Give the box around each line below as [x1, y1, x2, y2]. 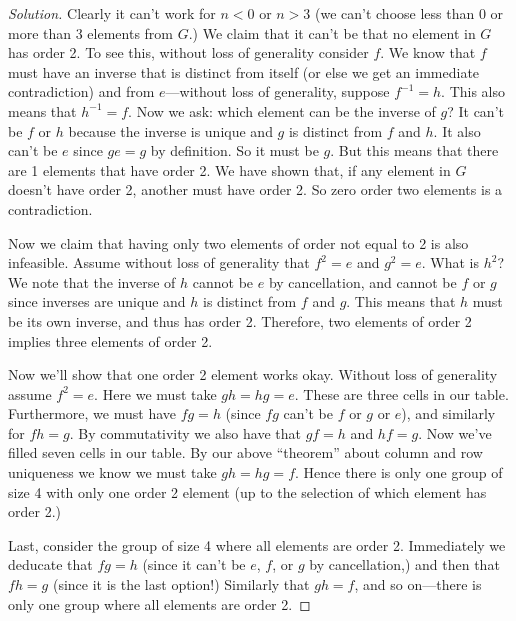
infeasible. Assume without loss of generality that [8, 252, 310, 273]
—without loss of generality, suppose [165, 81, 390, 102]
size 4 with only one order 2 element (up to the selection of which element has [8, 481, 487, 502]
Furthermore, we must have [8, 403, 176, 424]
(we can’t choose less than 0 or [315, 3, 504, 23]
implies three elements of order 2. [8, 330, 213, 351]
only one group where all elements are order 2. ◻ [8, 593, 311, 614]
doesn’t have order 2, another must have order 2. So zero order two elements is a [8, 179, 503, 200]
